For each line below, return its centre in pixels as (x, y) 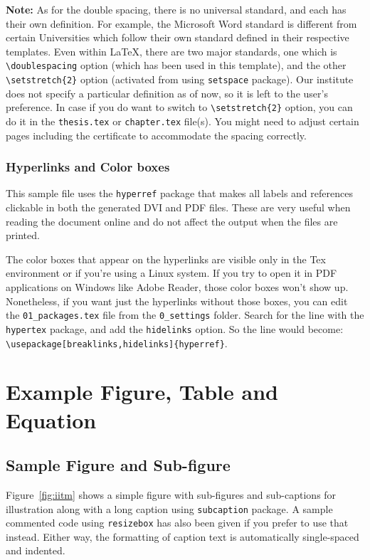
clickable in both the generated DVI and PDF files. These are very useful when (178, 207)
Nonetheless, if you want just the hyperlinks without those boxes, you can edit (177, 301)
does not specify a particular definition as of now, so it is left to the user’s (167, 93)
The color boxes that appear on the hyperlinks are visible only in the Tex (166, 259)
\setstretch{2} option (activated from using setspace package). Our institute (180, 79)
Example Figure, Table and (142, 392)
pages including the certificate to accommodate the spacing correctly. (156, 135)
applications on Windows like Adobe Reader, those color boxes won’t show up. (177, 287)
